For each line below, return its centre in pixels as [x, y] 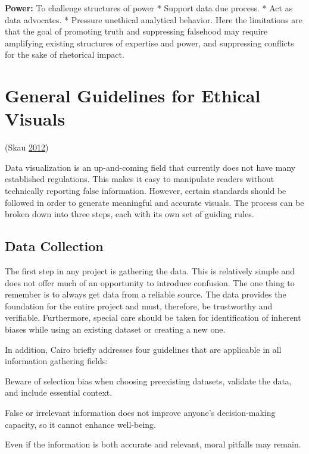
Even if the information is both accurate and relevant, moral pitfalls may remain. [153, 444]
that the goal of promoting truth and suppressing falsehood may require [136, 31]
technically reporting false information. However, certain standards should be [146, 191]
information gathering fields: [57, 361]
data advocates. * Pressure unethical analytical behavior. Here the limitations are [154, 19]
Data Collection [54, 246]
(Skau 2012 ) [27, 147]
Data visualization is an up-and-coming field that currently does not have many [150, 167]
